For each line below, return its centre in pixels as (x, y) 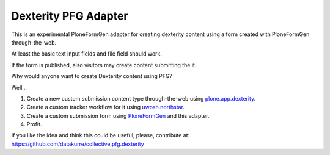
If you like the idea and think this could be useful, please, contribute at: (101, 135)
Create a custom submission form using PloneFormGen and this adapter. (118, 115)
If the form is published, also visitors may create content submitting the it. (104, 65)
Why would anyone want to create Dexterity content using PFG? (92, 76)
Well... (19, 87)
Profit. (34, 124)
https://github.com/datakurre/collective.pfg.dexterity (78, 144)
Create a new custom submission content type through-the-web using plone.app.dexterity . (141, 98)
